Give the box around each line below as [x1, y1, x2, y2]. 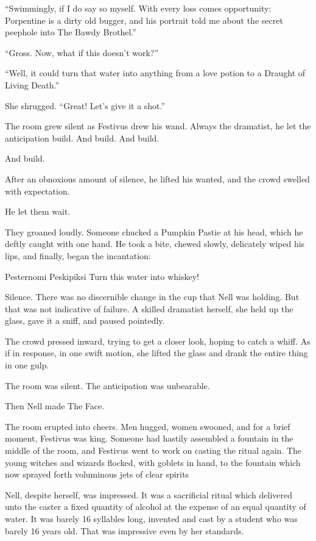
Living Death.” [5, 78, 60, 91]
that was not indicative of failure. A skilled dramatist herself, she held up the [5, 302, 293, 315]
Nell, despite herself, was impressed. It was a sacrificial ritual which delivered [5, 488, 293, 501]
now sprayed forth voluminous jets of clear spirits [5, 468, 189, 481]
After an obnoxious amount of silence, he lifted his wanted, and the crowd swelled [5, 172, 310, 185]
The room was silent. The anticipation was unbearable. [5, 379, 210, 392]
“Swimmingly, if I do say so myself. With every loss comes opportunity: [5, 2, 272, 14]
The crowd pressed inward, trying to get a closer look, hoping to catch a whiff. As [5, 334, 311, 347]
